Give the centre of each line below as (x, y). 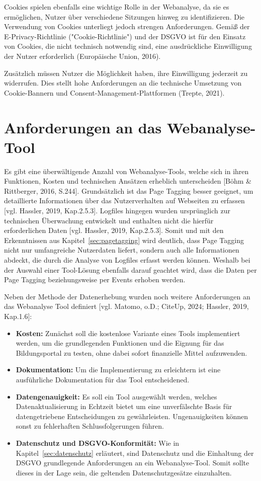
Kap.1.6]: (18, 316)
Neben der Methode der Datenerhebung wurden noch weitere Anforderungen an (127, 296)
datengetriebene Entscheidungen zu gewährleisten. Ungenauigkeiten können (132, 416)
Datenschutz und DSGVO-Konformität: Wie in (98, 443)
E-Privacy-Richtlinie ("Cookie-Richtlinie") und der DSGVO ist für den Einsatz (125, 36)
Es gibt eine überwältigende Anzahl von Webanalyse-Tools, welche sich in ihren (126, 171)
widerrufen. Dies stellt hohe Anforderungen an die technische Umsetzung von (123, 83)
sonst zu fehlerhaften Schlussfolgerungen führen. (90, 426)
